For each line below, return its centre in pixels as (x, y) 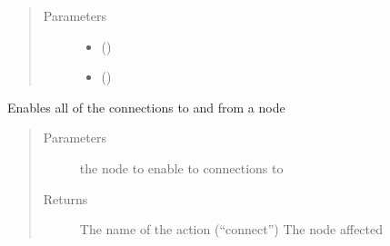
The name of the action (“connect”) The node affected (231, 229)
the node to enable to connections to (181, 167)
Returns (65, 198)
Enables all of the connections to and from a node (146, 107)
